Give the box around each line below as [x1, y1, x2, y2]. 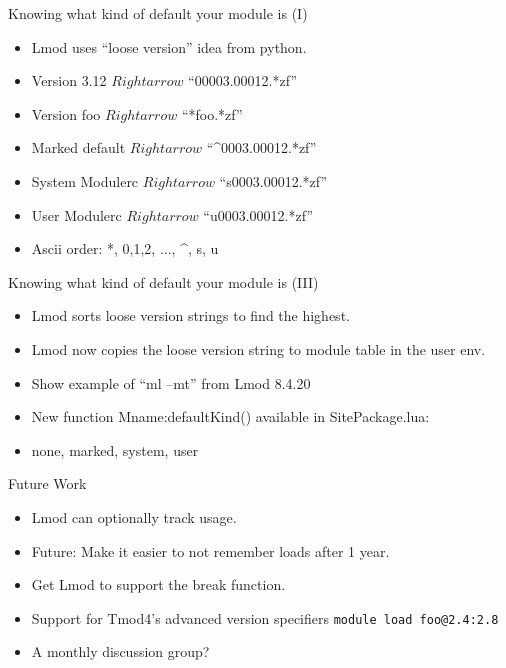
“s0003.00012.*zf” [219, 170, 328, 191]
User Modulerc [31, 204, 122, 225]
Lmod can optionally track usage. [31, 506, 237, 527]
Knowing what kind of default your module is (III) [8, 271, 319, 292]
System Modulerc [31, 170, 139, 191]
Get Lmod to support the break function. [31, 574, 286, 595]
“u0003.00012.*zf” [203, 204, 313, 225]
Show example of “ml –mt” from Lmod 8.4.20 [31, 372, 311, 393]
